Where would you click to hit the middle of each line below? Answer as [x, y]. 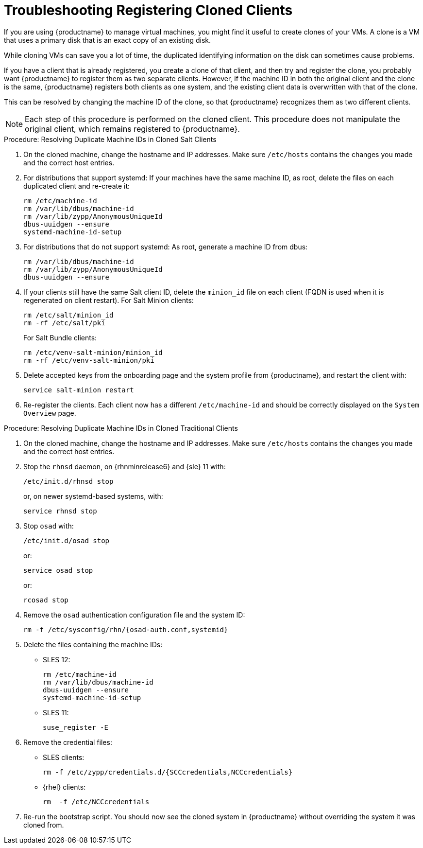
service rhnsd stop [60, 511]
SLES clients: [64, 757]
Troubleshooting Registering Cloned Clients [148, 10]
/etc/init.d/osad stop [67, 540]
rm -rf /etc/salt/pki [64, 323]
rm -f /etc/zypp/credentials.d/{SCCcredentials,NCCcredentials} [168, 772]
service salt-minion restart [79, 390]
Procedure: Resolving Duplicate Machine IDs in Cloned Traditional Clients [121, 428]
